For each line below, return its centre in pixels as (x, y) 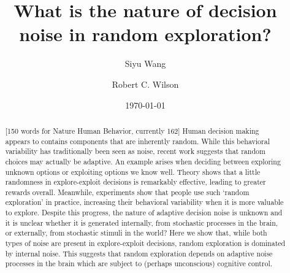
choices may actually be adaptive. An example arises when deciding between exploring (143, 161)
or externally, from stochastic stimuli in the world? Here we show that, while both (136, 233)
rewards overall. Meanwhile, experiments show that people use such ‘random (127, 192)
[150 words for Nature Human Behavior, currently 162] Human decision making (132, 130)
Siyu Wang (145, 63)
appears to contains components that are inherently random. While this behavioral (137, 141)
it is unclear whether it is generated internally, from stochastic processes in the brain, (142, 222)
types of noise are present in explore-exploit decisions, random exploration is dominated (145, 243)
